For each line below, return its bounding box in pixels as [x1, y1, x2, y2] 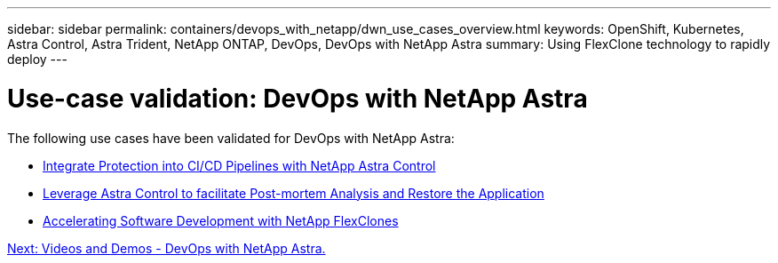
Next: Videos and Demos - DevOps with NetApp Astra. [7, 240, 326, 256]
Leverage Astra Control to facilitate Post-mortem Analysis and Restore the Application [43, 185, 544, 201]
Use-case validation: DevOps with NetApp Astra [7, 83, 588, 114]
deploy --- [7, 52, 67, 67]
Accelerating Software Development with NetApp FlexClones [43, 212, 399, 228]
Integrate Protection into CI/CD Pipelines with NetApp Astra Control [43, 157, 436, 173]
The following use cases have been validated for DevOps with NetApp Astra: [7, 130, 455, 146]
